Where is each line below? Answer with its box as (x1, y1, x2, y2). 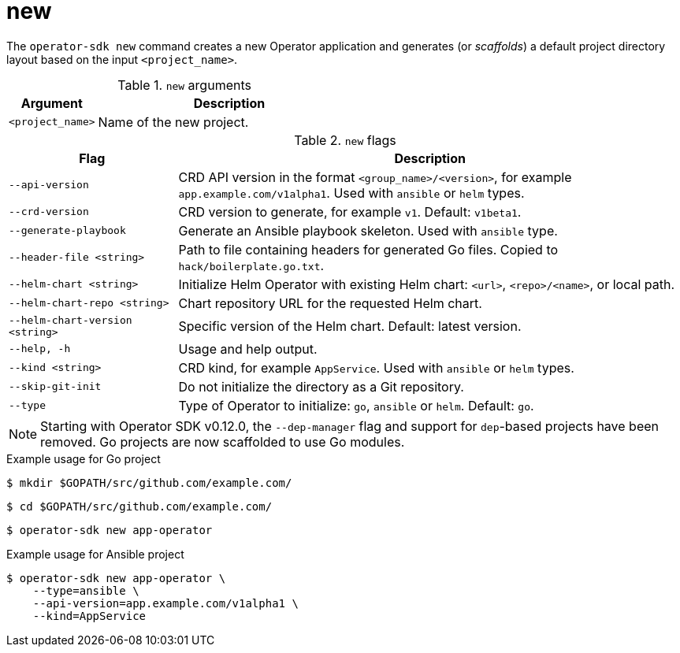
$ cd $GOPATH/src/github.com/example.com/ (6, 499, 273, 513)
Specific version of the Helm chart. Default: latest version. (178, 317, 522, 334)
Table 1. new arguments (117, 76, 251, 93)
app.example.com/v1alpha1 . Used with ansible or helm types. (178, 184, 525, 201)
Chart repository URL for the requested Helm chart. (178, 295, 482, 311)
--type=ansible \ (32, 584, 139, 597)
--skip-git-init (9, 380, 102, 393)
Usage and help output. (178, 340, 318, 357)
